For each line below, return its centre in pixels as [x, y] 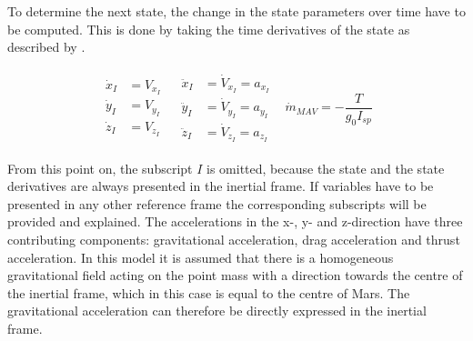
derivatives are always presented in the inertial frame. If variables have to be [221, 186]
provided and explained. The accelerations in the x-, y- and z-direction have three [235, 221]
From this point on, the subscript [100, 168]
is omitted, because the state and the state [326, 168]
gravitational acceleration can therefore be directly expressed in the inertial [217, 311]
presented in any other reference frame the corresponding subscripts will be [217, 203]
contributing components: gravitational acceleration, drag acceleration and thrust [234, 240]
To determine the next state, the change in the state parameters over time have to [236, 11]
